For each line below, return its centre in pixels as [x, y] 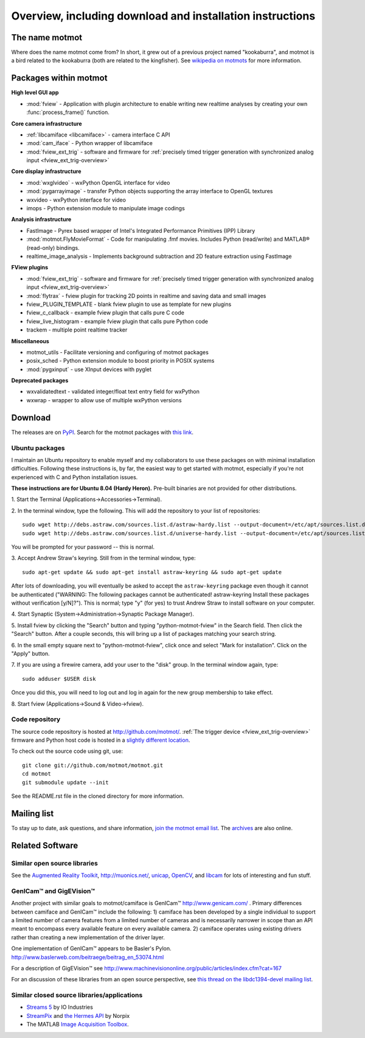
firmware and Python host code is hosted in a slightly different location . [101, 740]
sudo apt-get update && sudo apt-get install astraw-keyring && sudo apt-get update [152, 572]
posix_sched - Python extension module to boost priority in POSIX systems [120, 361]
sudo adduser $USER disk [59, 679]
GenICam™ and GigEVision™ [53, 891]
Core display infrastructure [46, 171]
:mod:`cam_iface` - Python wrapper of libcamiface [90, 143]
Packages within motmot [59, 78]
